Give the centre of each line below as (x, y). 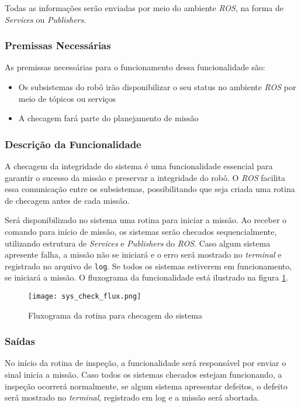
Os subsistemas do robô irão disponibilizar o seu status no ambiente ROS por (157, 87)
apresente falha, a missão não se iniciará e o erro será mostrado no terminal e (143, 254)
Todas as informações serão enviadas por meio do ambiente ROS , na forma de (144, 8)
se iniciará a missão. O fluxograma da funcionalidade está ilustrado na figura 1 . (147, 277)
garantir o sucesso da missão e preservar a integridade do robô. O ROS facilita (145, 177)
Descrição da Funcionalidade (73, 144)
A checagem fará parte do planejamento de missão (108, 118)
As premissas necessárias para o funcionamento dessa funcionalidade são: (135, 67)
